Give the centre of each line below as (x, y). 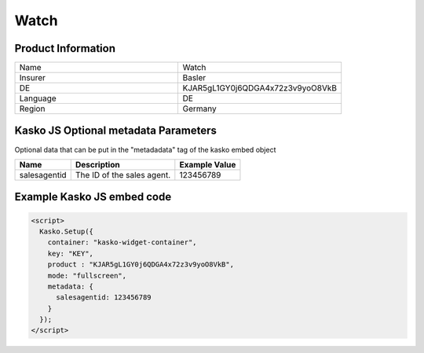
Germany (199, 108)
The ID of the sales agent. (123, 175)
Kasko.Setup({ (67, 231)
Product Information (65, 48)
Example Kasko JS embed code (93, 197)
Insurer (33, 78)
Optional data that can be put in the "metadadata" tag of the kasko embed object (145, 149)
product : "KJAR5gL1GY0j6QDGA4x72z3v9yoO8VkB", (141, 265)
